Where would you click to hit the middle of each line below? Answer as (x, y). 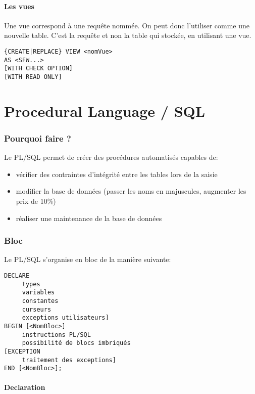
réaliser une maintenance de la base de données (89, 218)
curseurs (37, 309)
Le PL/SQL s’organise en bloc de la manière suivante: (88, 259)
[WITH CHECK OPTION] (39, 69)
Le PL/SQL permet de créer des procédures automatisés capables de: (111, 157)
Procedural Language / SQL (105, 111)
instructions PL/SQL (56, 335)
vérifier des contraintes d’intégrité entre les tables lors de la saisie (117, 174)
